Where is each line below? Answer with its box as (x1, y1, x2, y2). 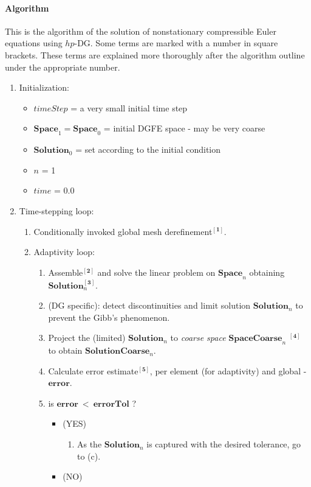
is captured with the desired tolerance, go (146, 438, 301, 450)
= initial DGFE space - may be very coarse (103, 122, 265, 135)
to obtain (48, 344, 83, 357)
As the (77, 438, 102, 450)
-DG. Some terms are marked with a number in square (74, 37, 278, 49)
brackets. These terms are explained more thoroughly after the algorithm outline (5, 48, 305, 61)
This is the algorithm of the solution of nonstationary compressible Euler (5, 24, 276, 37)
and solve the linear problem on (97, 265, 216, 278)
